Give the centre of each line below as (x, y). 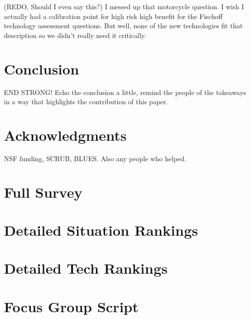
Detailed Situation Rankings (101, 230)
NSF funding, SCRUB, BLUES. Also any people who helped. (95, 158)
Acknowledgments (65, 135)
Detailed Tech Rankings (86, 268)
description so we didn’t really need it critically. (75, 35)
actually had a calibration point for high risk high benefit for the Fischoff (113, 16)
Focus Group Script (71, 306)
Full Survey (43, 192)
